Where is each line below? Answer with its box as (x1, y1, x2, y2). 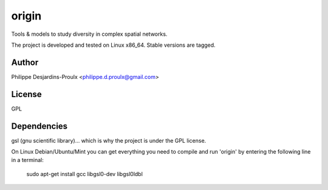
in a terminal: (11, 157, 44, 164)
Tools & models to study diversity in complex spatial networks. (11, 30, 168, 38)
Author (11, 57, 39, 67)
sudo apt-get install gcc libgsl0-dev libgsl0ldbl (26, 170, 143, 177)
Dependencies (11, 121, 68, 131)
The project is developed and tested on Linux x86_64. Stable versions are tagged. (11, 41, 216, 49)
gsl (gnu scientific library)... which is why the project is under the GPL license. (11, 137, 207, 144)
